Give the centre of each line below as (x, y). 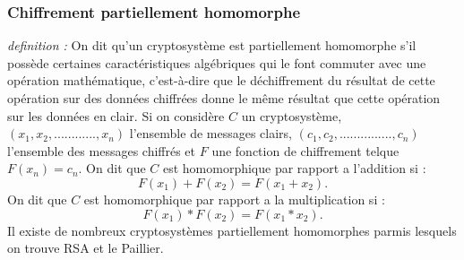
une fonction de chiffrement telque (305, 150)
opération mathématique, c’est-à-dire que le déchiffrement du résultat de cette (221, 80)
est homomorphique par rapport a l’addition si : (294, 168)
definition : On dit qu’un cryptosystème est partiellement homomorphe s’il (212, 45)
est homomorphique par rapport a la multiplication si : (234, 199)
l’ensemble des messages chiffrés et (102, 150)
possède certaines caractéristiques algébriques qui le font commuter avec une (217, 62)
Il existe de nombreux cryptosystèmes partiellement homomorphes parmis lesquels (232, 230)
